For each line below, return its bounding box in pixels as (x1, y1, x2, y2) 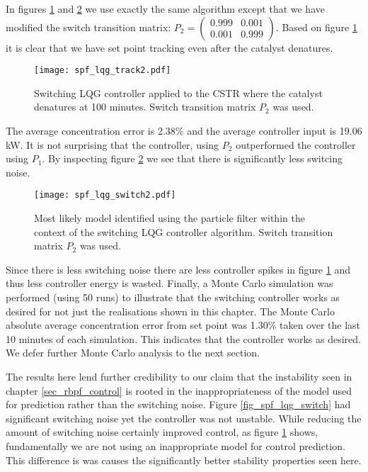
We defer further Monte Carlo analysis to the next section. (6, 345, 260, 360)
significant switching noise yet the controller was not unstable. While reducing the (6, 410, 362, 425)
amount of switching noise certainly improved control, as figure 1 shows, (6, 425, 318, 439)
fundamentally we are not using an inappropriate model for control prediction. (6, 438, 345, 453)
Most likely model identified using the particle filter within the (34, 210, 305, 225)
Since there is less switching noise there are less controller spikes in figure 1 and (6, 262, 350, 276)
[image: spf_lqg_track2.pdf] (34, 65, 171, 76)
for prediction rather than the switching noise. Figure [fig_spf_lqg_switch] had (6, 397, 351, 412)
